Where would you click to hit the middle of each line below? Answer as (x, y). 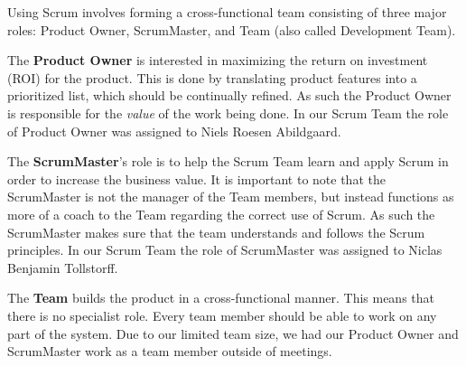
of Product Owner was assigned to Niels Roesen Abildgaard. (174, 131)
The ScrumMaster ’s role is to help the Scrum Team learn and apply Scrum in (228, 161)
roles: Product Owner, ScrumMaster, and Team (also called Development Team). (232, 29)
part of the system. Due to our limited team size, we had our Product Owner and (233, 333)
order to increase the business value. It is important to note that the (196, 178)
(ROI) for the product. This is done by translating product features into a (212, 77)
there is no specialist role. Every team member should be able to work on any (222, 315)
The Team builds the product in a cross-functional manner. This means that (221, 298)
